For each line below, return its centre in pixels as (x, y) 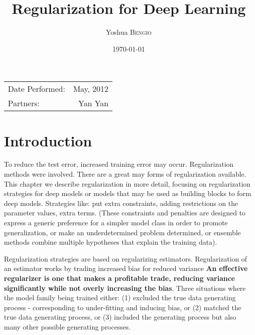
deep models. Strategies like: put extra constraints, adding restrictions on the (121, 203)
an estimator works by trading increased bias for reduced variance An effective (126, 268)
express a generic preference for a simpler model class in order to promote (116, 222)
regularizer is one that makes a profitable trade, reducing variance (120, 278)
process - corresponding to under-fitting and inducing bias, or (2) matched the (123, 307)
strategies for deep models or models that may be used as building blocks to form (128, 193)
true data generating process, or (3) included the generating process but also (120, 317)
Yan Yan (93, 103)
